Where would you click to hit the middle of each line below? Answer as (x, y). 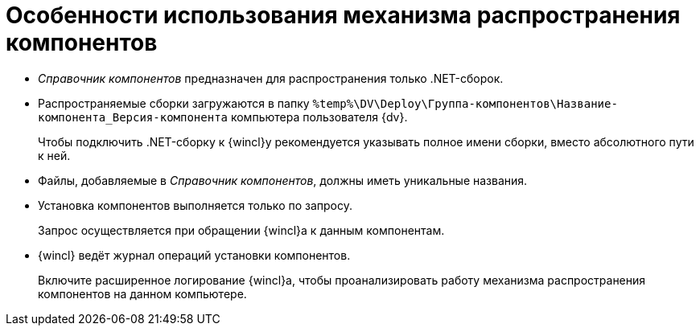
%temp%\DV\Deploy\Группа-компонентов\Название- (465, 103)
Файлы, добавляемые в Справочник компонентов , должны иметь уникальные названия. (283, 180)
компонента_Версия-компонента (133, 117)
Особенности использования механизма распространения (343, 15)
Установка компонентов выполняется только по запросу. (196, 205)
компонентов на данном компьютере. (142, 293)
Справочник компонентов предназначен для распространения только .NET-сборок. (271, 78)
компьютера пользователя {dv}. (319, 117)
